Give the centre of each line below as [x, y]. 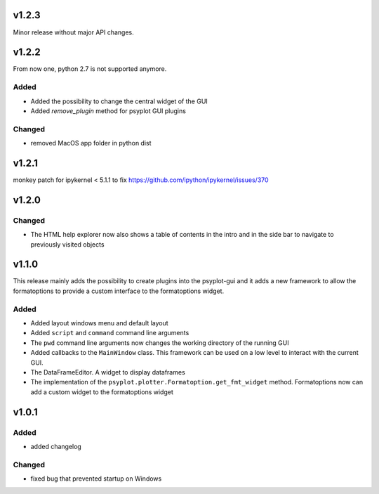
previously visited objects [67, 244]
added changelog [56, 446]
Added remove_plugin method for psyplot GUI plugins [108, 111]
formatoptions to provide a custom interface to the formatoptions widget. [119, 291]
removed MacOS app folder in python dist [91, 143]
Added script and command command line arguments [110, 333]
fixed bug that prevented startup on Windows [96, 479]
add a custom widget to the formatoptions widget [102, 392]
